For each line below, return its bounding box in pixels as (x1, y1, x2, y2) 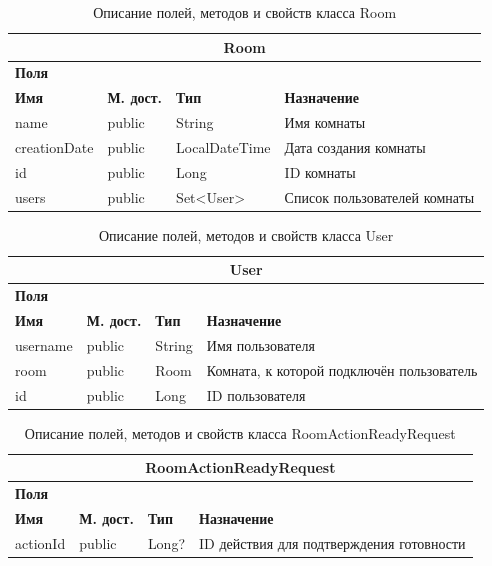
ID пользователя (206, 384, 306, 405)
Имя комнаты (284, 112, 366, 133)
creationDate (15, 136, 94, 157)
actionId (15, 532, 66, 553)
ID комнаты (284, 161, 356, 182)
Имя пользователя (206, 334, 315, 355)
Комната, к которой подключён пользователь (206, 359, 478, 380)
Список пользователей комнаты (284, 186, 475, 207)
